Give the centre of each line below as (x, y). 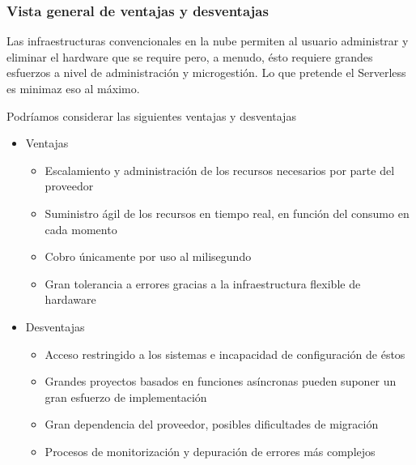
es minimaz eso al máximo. (73, 88)
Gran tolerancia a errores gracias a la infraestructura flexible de (203, 283)
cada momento (81, 229)
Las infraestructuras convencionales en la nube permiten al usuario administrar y (208, 41)
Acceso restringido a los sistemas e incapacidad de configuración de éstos (225, 354)
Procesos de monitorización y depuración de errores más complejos (210, 451)
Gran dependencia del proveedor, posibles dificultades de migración (212, 424)
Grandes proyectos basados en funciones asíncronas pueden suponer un (221, 381)
